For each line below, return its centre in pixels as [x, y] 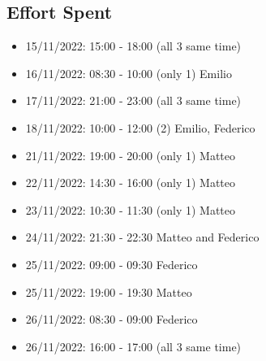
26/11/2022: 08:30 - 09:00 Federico [112, 319]
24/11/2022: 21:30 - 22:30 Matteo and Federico [142, 237]
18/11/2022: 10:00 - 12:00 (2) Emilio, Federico [140, 127]
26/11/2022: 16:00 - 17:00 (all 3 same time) [133, 346]
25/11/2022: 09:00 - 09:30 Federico [112, 264]
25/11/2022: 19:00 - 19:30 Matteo [109, 291]
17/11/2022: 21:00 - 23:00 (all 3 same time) [133, 100]
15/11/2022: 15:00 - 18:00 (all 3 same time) [133, 46]
